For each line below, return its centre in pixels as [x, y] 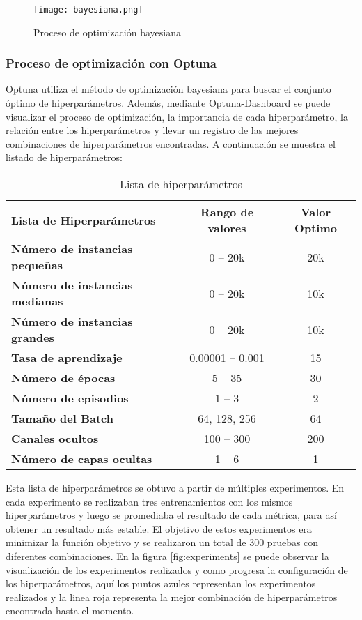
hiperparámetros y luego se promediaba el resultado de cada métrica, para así [171, 515]
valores [227, 228]
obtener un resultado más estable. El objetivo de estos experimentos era [159, 528]
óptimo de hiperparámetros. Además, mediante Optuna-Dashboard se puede [168, 103]
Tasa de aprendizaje [67, 358]
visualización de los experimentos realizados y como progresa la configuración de [177, 569]
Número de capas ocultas [82, 459]
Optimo [316, 228]
